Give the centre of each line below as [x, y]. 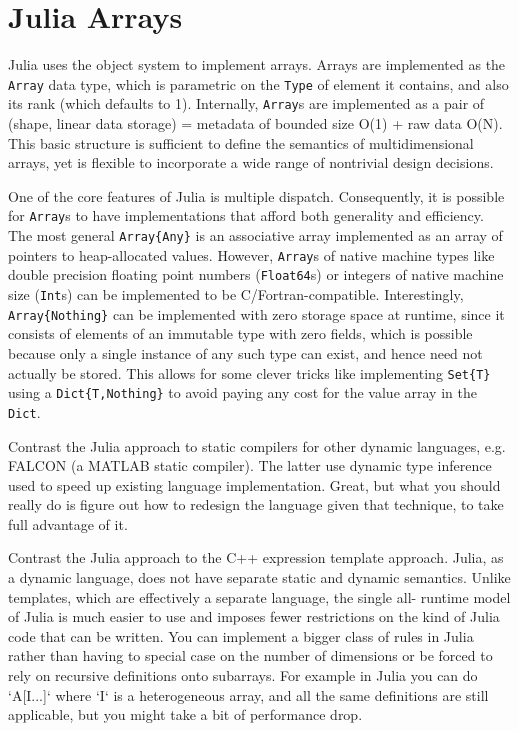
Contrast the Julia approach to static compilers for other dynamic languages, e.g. [257, 445]
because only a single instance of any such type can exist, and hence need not [245, 352]
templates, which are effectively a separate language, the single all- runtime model [259, 596]
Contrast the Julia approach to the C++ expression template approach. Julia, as [256, 557]
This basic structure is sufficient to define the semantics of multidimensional [241, 142]
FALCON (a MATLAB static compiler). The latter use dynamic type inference [250, 465]
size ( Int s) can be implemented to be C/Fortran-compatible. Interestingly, [236, 294]
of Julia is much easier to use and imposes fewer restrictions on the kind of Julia [254, 616]
